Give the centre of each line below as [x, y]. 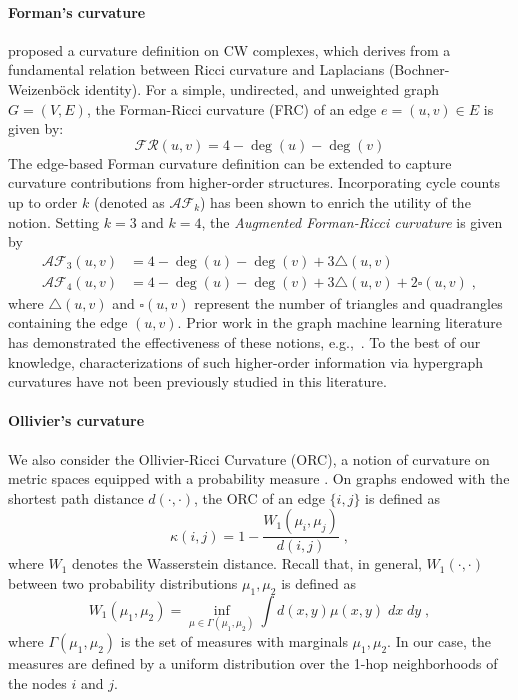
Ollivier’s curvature [76, 420]
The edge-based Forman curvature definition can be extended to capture [230, 162]
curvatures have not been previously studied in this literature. [197, 381]
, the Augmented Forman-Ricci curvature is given [352, 221]
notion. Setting [54, 221]
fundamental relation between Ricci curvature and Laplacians [196, 69]
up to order [43, 201]
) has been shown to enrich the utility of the [335, 201]
